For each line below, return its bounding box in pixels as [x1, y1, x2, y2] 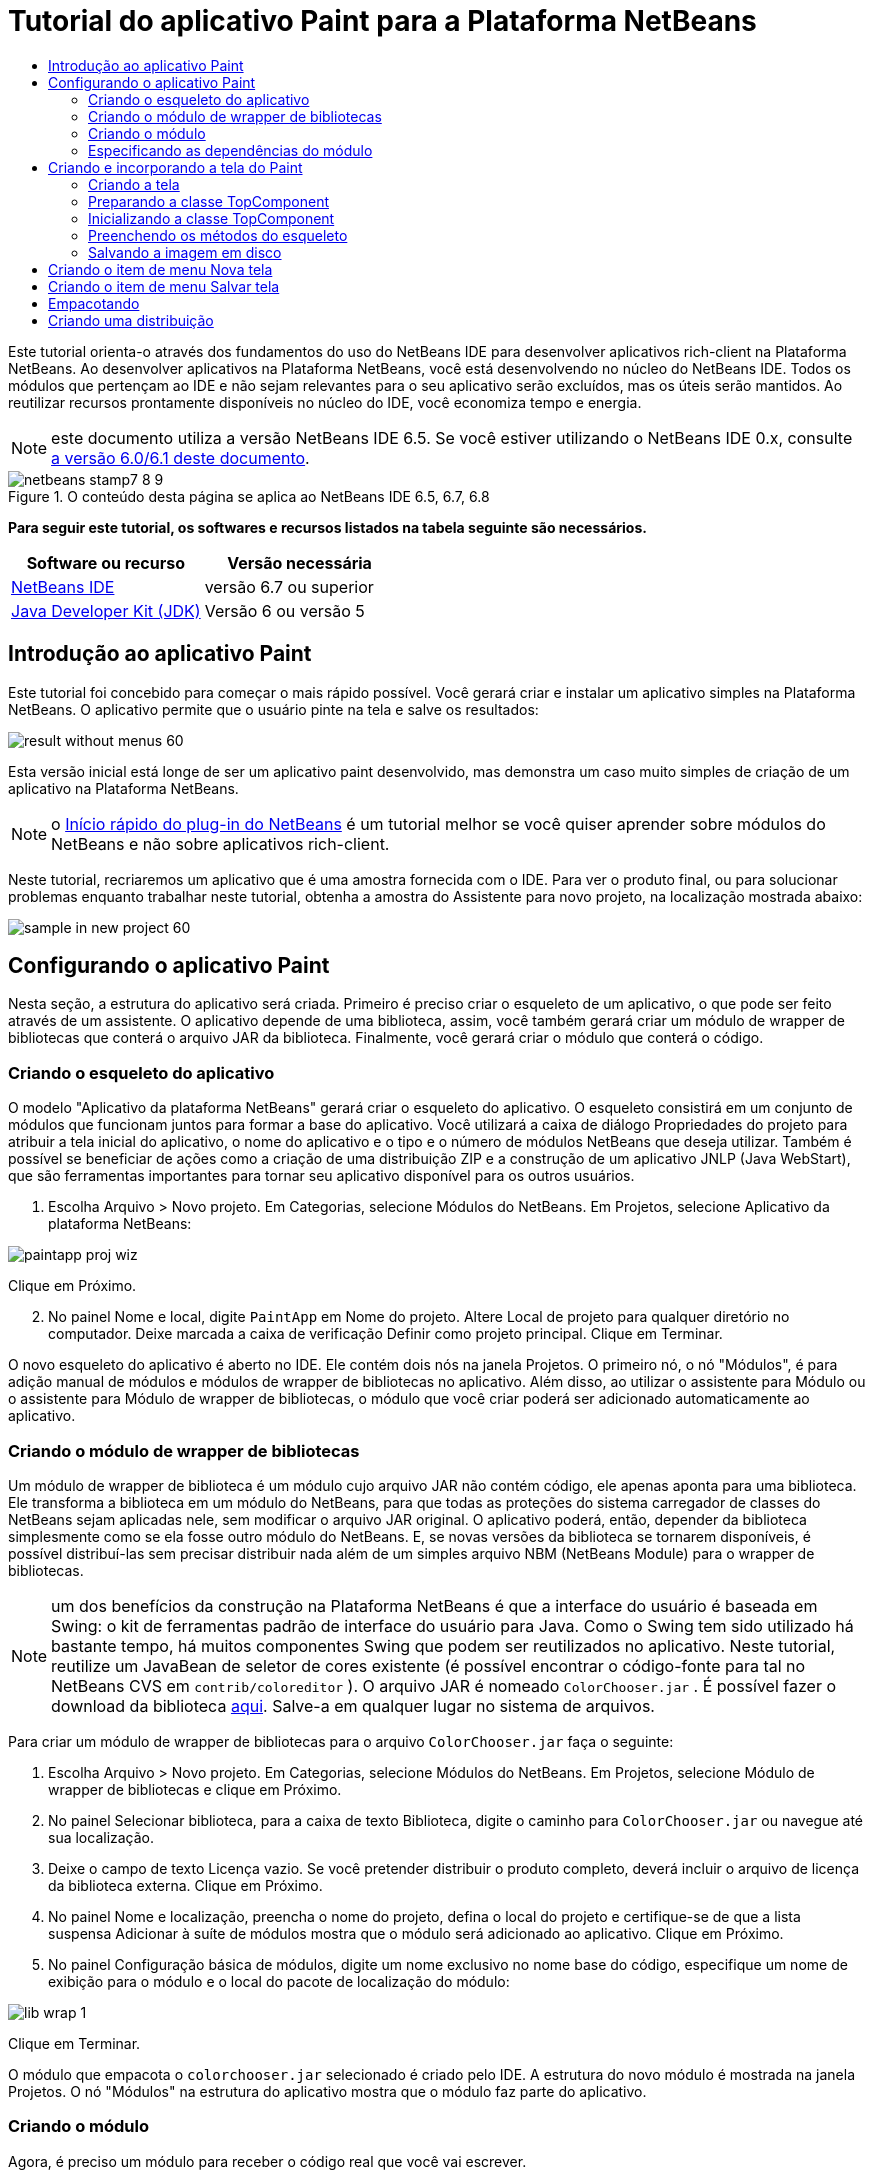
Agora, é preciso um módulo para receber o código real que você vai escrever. [8, 2152, 527, 2170]
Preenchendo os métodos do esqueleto [88, 226, 348, 244]
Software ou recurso [26, 552, 186, 573]
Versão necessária [227, 552, 372, 573]
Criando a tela [88, 175, 180, 193]
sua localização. [48, 1828, 155, 1846]
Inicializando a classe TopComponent [88, 209, 335, 227]
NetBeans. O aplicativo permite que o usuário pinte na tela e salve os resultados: [8, 700, 539, 718]
